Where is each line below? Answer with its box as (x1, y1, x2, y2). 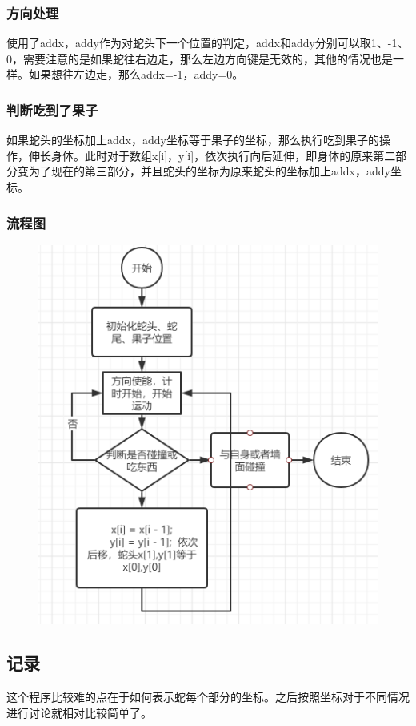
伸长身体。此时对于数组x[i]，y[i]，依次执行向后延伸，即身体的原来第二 (28, 147, 396, 163)
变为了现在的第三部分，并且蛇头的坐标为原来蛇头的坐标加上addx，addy (17, 163, 390, 179)
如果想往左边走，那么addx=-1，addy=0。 (28, 66, 244, 83)
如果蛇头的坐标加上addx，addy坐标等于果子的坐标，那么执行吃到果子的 (6, 131, 379, 148)
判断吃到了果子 (6, 99, 98, 119)
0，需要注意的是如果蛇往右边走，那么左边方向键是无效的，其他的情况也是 (6, 50, 393, 67)
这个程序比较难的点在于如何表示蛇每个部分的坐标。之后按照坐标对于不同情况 (6, 688, 410, 705)
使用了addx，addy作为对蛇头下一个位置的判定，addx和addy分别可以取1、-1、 (6, 34, 409, 51)
